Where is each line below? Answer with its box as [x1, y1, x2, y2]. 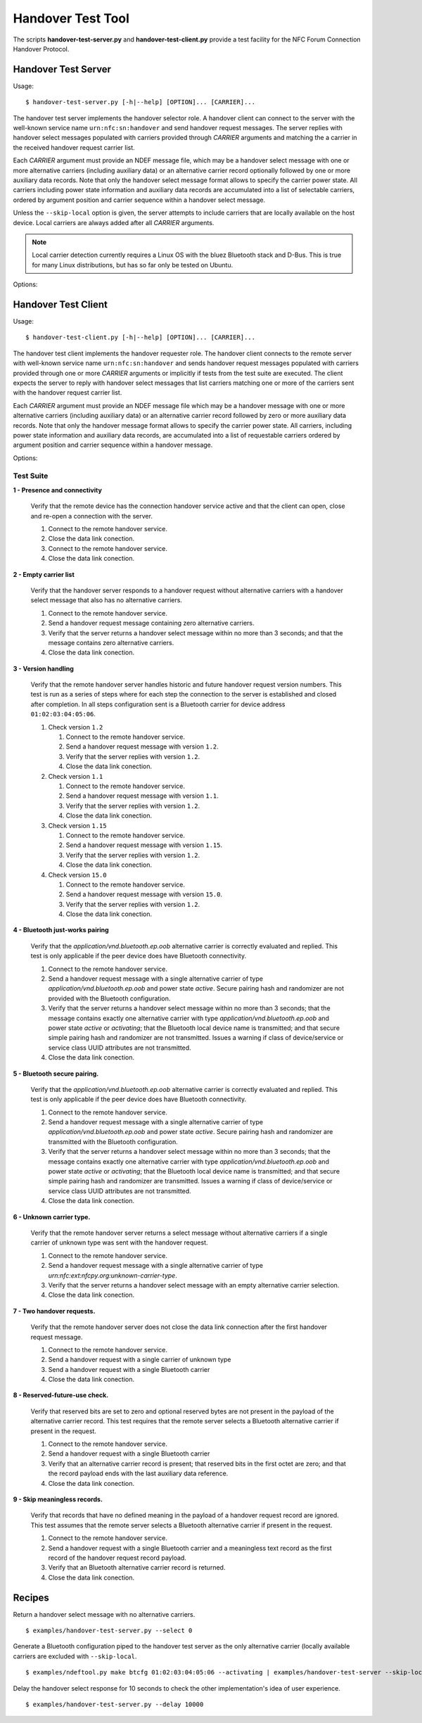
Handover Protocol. [13, 44, 70, 53]
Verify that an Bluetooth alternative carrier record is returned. [48, 1563, 226, 1572]
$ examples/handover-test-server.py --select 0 [25, 1627, 193, 1635]
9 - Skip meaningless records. [13, 1495, 103, 1503]
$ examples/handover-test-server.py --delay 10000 [25, 1700, 204, 1708]
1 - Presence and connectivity [13, 485, 102, 494]
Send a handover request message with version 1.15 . [65, 841, 223, 849]
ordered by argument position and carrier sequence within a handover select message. [13, 196, 266, 204]
